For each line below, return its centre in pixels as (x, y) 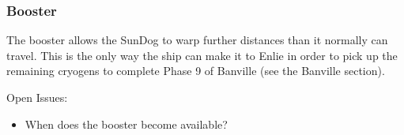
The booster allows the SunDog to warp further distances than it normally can (197, 40)
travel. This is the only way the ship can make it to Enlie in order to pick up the (202, 55)
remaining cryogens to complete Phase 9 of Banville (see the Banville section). (196, 71)
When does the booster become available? (126, 124)
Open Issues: (37, 97)
